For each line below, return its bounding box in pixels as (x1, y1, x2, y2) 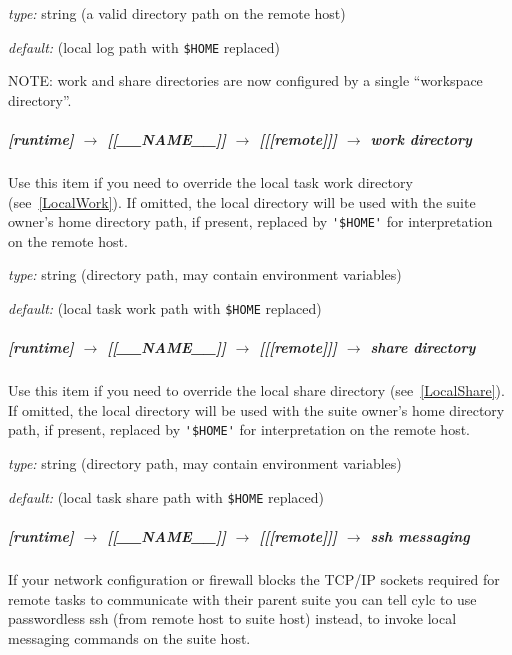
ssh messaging (370, 525, 470, 546)
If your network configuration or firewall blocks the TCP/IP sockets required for (8, 568, 500, 589)
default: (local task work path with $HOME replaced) (8, 298, 322, 319)
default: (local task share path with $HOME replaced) (8, 486, 325, 507)
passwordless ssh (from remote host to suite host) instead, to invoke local (8, 608, 457, 629)
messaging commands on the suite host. (8, 627, 251, 648)
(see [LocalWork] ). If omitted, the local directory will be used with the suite (8, 191, 476, 212)
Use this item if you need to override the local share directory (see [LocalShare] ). (8, 380, 505, 401)
